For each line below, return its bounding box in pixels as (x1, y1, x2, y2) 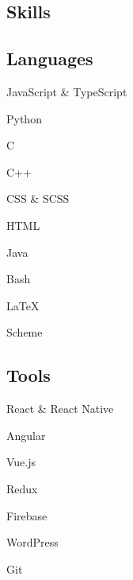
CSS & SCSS (6, 190, 70, 207)
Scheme (6, 324, 43, 341)
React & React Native (6, 400, 114, 417)
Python (6, 110, 42, 127)
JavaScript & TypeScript (6, 83, 127, 99)
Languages (6, 46, 93, 71)
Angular (6, 426, 46, 443)
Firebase (6, 507, 47, 524)
